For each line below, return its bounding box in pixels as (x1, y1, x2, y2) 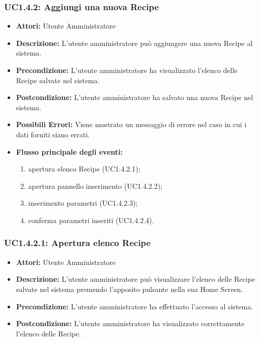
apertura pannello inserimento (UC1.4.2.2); (28, 180, 163, 191)
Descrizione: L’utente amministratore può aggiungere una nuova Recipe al (16, 37, 253, 48)
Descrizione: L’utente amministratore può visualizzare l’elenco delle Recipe (16, 274, 255, 284)
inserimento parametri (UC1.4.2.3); (28, 198, 138, 208)
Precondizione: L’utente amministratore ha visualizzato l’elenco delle (16, 65, 238, 75)
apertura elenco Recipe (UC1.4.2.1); (28, 163, 140, 174)
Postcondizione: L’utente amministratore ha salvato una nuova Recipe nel (16, 92, 253, 103)
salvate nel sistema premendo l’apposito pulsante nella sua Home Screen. (16, 283, 243, 294)
